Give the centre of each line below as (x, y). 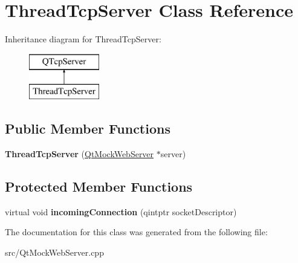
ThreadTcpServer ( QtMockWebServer (79, 154)
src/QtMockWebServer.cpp (54, 252)
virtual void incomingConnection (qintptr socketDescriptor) (121, 211)
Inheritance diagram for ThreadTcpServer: (83, 39)
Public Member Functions (88, 128)
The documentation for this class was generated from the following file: (136, 232)
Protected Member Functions (99, 187)
